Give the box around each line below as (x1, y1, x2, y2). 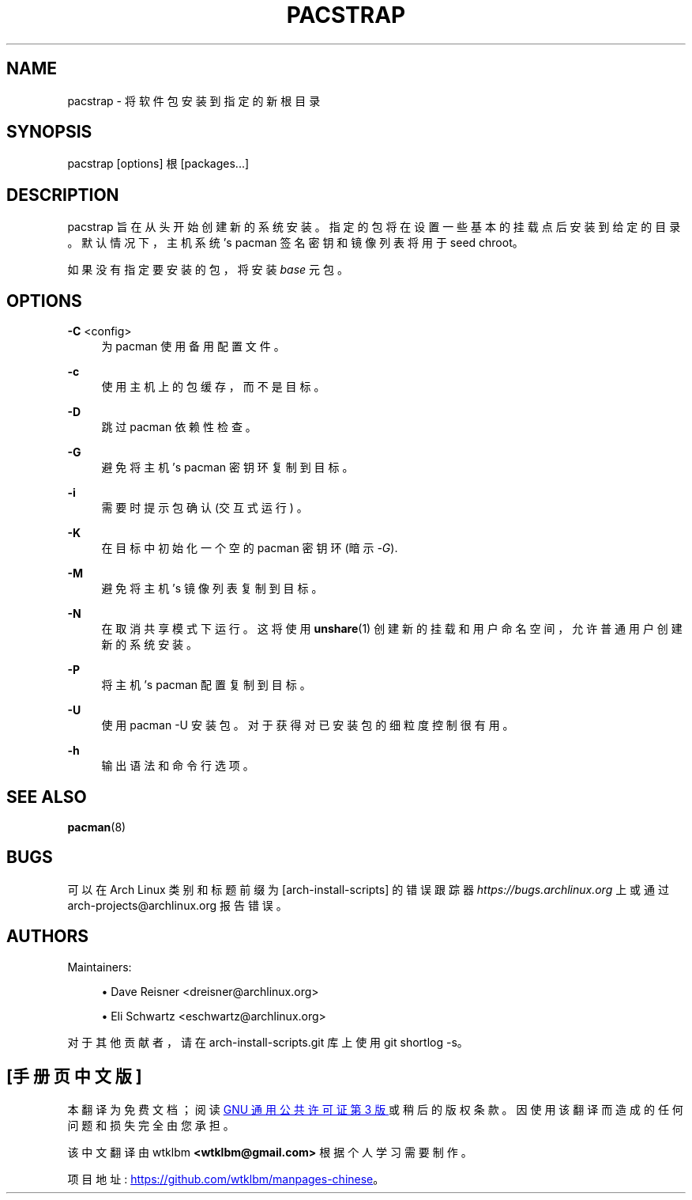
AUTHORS (6, 926, 89, 947)
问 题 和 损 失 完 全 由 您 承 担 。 (67, 1118, 235, 1132)
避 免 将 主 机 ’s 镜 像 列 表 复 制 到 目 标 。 (101, 581, 323, 596)
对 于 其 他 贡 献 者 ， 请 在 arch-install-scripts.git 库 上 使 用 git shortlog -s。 (67, 1035, 468, 1049)
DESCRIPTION (6, 184, 119, 205)
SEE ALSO (6, 786, 87, 807)
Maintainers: (67, 960, 132, 974)
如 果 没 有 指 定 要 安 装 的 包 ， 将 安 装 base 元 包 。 (67, 263, 348, 277)
